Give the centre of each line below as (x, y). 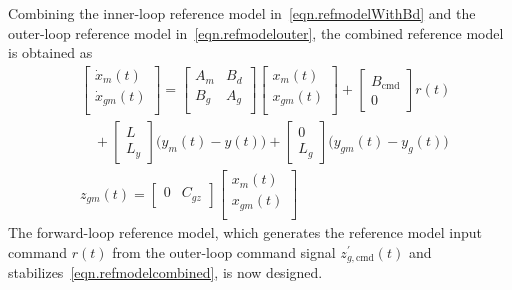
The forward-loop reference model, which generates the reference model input (245, 232)
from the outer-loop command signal (224, 251)
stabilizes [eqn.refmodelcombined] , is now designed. (165, 272)
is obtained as (50, 52)
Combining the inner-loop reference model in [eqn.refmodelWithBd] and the (242, 13)
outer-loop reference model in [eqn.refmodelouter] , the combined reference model (256, 32)
